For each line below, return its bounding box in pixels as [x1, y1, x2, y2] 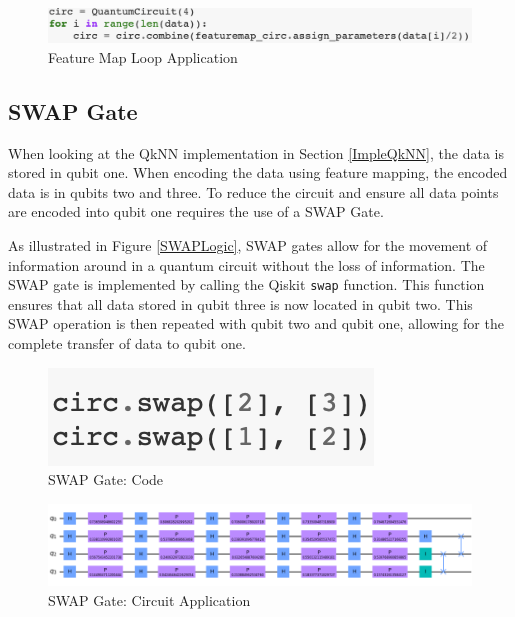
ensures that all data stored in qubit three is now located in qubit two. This [8, 293, 473, 314]
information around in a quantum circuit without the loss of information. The [8, 254, 485, 275]
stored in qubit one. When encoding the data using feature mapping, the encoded [8, 162, 508, 183]
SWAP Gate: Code [48, 469, 164, 490]
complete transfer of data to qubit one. [8, 332, 246, 353]
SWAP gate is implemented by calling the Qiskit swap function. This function [8, 274, 485, 295]
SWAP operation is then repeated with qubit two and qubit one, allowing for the [8, 313, 504, 334]
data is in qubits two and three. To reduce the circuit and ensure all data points [8, 181, 499, 202]
